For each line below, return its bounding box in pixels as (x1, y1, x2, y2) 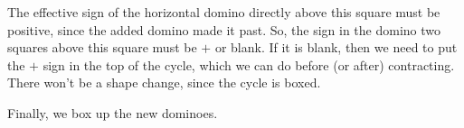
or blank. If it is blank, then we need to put (214, 38, 458, 57)
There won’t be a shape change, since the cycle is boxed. (7, 73, 321, 92)
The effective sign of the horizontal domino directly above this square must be (7, 3, 440, 21)
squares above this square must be (7, 38, 197, 57)
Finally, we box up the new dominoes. (7, 103, 218, 122)
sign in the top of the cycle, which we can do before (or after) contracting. (43, 55, 455, 74)
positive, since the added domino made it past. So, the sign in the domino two (7, 20, 441, 39)
